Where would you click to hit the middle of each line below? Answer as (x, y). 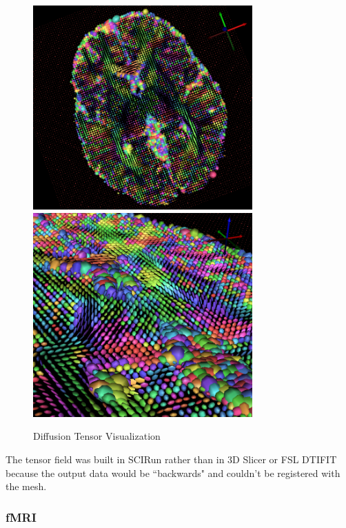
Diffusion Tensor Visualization (97, 436)
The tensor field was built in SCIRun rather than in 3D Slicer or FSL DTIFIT (171, 459)
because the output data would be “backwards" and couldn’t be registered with (173, 473)
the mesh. (26, 486)
